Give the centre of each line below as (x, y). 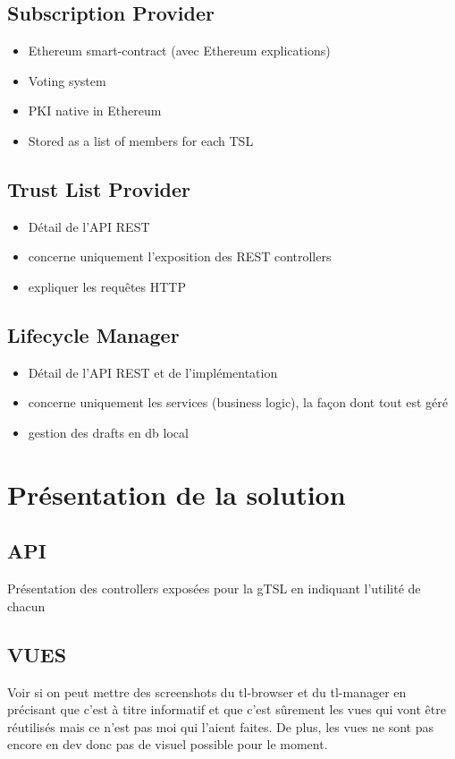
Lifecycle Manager (93, 334)
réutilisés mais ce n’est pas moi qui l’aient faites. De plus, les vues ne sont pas (221, 726)
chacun (26, 605)
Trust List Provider (99, 188)
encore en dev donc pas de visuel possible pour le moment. (168, 744)
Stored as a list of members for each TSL (141, 140)
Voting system (67, 80)
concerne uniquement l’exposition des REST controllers (180, 256)
